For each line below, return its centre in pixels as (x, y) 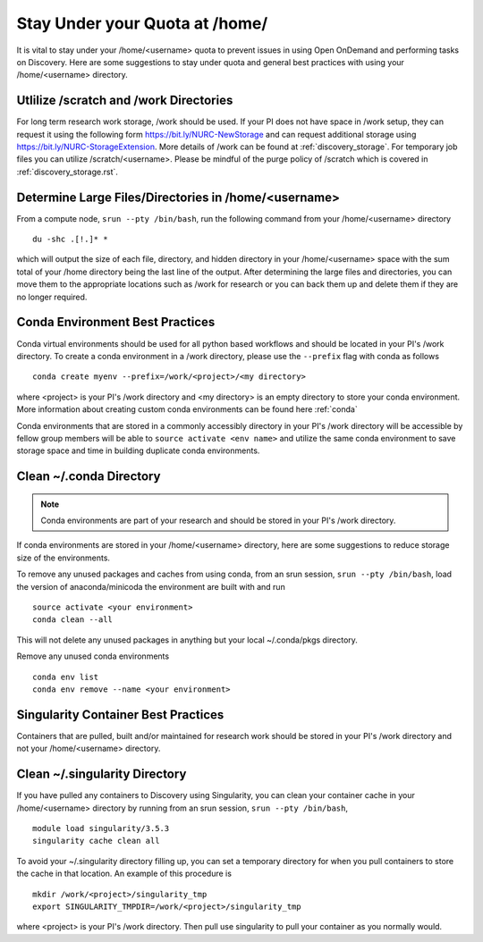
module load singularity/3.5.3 (101, 828)
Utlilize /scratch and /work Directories (125, 101)
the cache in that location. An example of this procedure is (124, 874)
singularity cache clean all (96, 841)
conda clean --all (73, 620)
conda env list (66, 677)
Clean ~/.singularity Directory (102, 774)
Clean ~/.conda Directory (89, 477)
